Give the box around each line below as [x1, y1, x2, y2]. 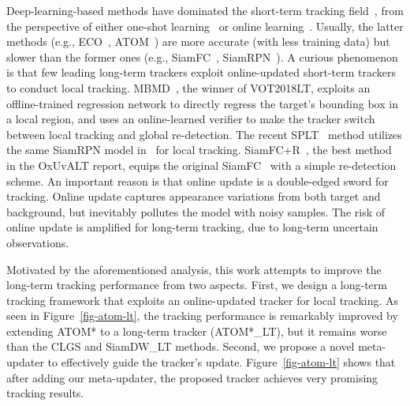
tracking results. [6, 385, 84, 401]
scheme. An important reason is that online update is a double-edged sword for [6, 172, 389, 189]
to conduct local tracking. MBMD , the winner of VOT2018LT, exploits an [6, 79, 371, 96]
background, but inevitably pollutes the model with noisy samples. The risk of [6, 203, 386, 220]
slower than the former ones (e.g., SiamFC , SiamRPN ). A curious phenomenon [6, 48, 398, 65]
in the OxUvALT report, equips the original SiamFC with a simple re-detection [6, 156, 397, 173]
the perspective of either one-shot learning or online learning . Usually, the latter [6, 17, 404, 34]
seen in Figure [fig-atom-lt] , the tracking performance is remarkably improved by [6, 307, 398, 324]
